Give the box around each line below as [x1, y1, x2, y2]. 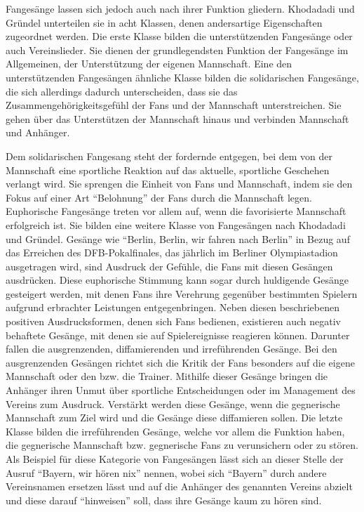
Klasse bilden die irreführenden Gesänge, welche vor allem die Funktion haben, [6, 424, 345, 438]
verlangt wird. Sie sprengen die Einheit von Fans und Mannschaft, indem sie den [6, 176, 353, 191]
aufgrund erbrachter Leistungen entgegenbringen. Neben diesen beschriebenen [6, 300, 339, 315]
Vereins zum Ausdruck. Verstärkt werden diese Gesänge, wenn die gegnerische [6, 396, 340, 411]
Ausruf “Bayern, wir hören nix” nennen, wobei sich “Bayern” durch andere [6, 465, 327, 480]
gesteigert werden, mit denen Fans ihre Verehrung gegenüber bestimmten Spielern [6, 286, 358, 301]
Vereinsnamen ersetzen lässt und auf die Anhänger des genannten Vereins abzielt [6, 479, 353, 494]
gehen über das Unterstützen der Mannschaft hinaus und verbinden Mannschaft [6, 111, 349, 126]
